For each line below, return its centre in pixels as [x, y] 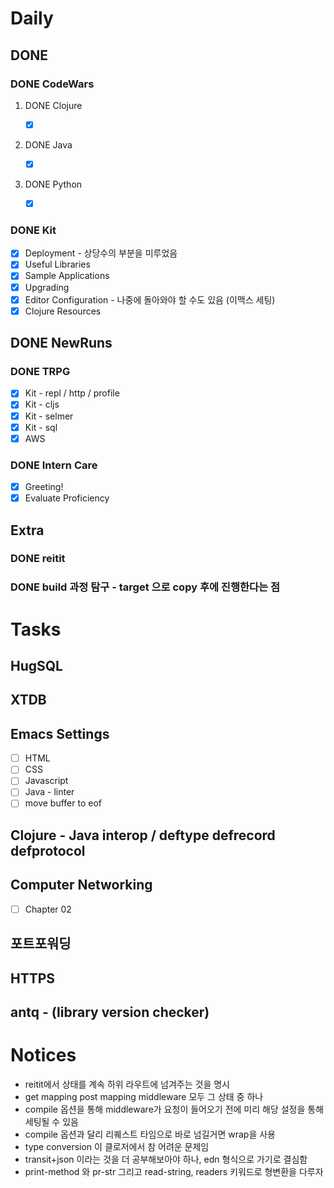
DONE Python [53, 184]
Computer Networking [81, 885]
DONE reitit [38, 559]
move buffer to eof [63, 803]
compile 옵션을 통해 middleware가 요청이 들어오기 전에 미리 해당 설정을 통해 [174, 1109]
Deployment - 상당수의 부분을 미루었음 [101, 253]
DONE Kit [33, 230]
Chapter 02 [48, 909]
